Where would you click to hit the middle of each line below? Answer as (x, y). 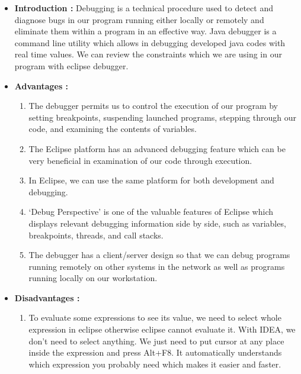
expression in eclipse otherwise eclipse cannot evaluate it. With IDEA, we (162, 329)
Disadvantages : (47, 297)
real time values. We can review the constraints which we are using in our (148, 54)
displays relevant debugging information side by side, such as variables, (157, 223)
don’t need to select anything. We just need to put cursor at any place (156, 341)
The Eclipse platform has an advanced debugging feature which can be (157, 148)
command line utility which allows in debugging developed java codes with (150, 42)
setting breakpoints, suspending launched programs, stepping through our (163, 117)
